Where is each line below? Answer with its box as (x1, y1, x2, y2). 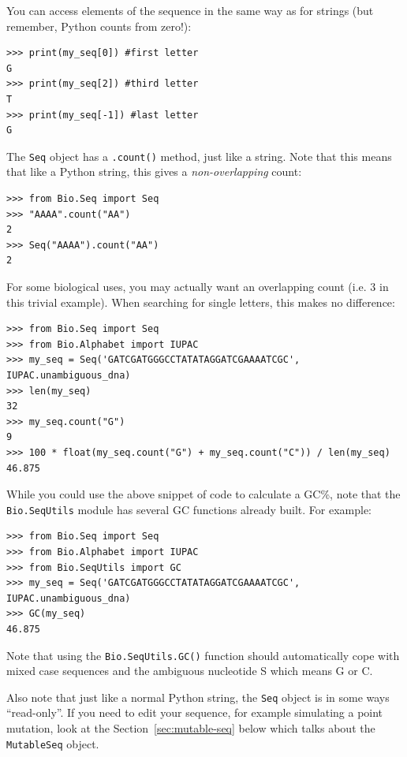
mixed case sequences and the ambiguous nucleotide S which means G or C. (6, 662, 373, 679)
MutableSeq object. (6, 735, 99, 751)
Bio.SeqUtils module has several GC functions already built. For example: (6, 501, 372, 517)
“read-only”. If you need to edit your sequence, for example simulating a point (6, 704, 383, 721)
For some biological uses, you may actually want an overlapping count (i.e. (6, 278, 367, 294)
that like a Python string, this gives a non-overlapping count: (6, 163, 302, 180)
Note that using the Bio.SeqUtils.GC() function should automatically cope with (6, 647, 400, 663)
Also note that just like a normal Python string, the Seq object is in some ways (6, 688, 390, 705)
